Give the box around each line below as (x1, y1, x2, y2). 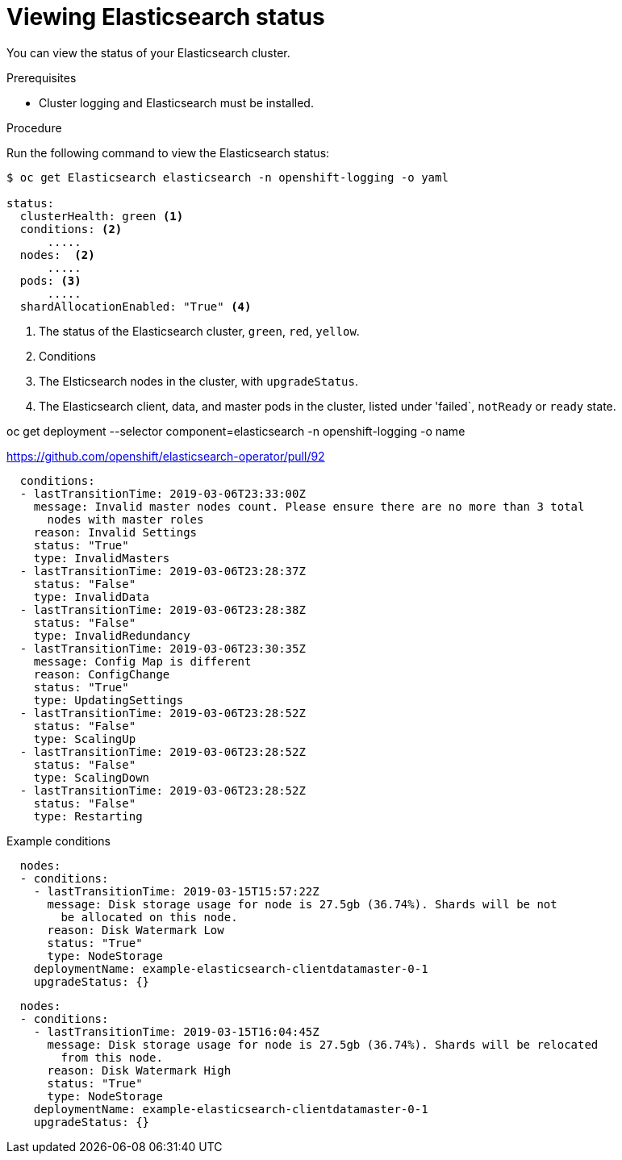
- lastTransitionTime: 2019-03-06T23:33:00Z (19, 486, 306, 500)
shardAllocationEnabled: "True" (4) (19, 299, 252, 313)
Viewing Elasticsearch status (6, 3, 325, 31)
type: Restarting (33, 809, 143, 823)
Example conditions (6, 833, 111, 848)
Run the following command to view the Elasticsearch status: (6, 145, 330, 160)
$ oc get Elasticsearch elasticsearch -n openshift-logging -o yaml (6, 170, 449, 184)
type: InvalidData (33, 590, 150, 603)
